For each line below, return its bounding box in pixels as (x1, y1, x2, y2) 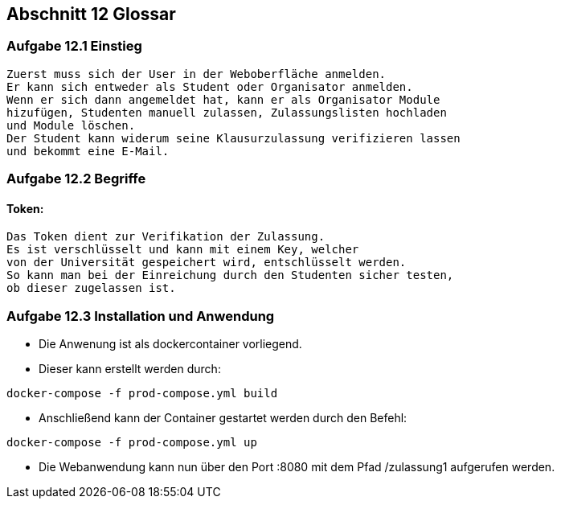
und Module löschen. (6, 118, 136, 132)
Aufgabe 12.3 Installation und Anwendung (6, 307, 275, 324)
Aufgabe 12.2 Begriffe (6, 170, 146, 187)
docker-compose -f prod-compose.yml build (6, 387, 278, 400)
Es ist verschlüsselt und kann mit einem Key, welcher (6, 243, 359, 257)
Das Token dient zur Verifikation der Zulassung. (6, 230, 326, 244)
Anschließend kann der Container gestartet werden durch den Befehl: (39, 411, 407, 425)
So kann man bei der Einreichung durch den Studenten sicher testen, (6, 269, 454, 282)
